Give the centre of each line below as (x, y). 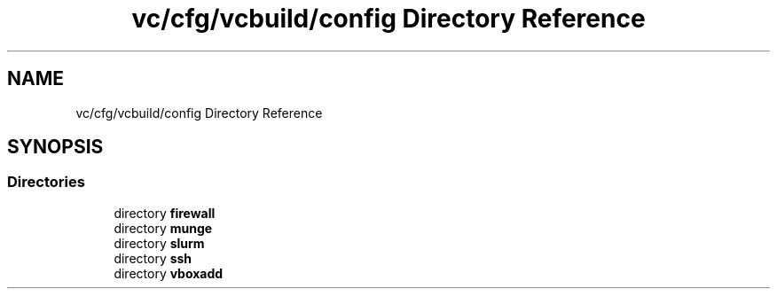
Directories (46, 182)
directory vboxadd (169, 273)
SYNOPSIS (55, 147)
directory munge (163, 228)
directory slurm (159, 243)
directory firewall (165, 213)
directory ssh (153, 258)
